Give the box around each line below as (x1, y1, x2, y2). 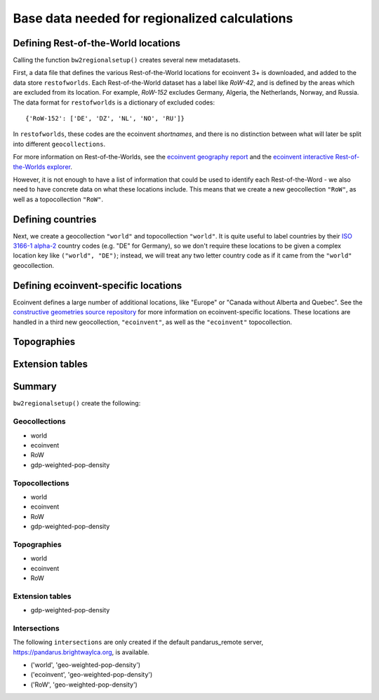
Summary (13, 381, 57, 393)
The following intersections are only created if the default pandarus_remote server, (13, 638, 264, 647)
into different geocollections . (13, 140, 106, 148)
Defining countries (13, 213, 97, 225)
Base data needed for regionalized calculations (13, 11, 293, 26)
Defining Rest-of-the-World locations (13, 37, 181, 49)
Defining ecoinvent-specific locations (13, 279, 182, 291)
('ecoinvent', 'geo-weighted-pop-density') (30, 671, 153, 679)
